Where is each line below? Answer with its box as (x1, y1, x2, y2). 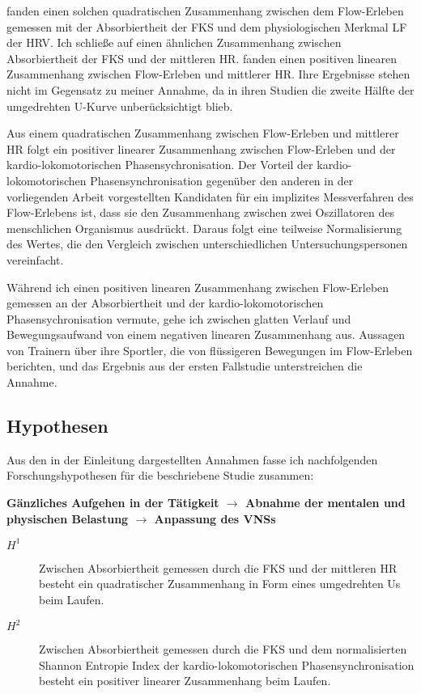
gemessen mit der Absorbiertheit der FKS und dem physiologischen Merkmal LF (6, 18, 407, 35)
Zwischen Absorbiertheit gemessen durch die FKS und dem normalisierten (39, 641, 407, 658)
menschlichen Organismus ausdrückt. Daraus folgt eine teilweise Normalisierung (6, 219, 402, 236)
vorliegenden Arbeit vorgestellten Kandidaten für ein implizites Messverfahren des (6, 188, 414, 205)
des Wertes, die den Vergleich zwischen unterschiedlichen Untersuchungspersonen (6, 235, 408, 252)
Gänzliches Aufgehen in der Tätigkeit (6, 494, 219, 511)
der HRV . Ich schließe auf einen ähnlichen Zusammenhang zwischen (6, 34, 342, 51)
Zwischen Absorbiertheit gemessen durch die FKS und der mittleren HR (39, 559, 398, 576)
